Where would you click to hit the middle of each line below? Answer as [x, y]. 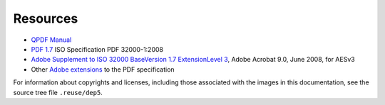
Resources [46, 18]
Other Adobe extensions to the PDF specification [103, 69]
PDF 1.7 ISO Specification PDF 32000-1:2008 [97, 49]
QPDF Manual [51, 40]
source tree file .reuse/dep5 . [58, 92]
